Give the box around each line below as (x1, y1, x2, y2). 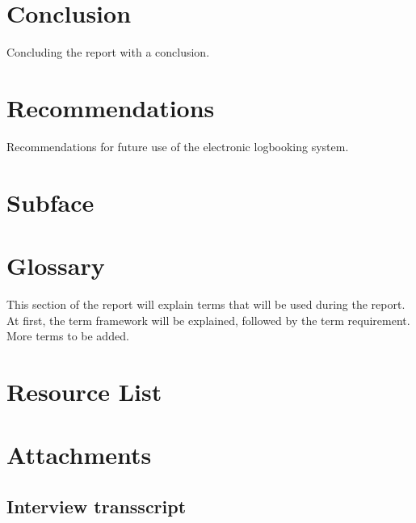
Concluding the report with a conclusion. (6, 44, 210, 61)
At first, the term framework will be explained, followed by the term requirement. (6, 311, 410, 328)
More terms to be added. (6, 327, 129, 344)
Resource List (6, 374, 162, 407)
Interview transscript (6, 493, 187, 518)
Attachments (6, 438, 152, 471)
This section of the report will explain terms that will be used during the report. (6, 295, 405, 312)
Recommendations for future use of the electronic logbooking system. (6, 137, 349, 154)
